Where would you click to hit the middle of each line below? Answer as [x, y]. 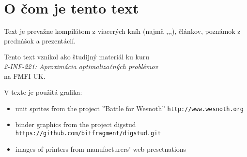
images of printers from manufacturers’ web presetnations [100, 149]
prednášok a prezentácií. [40, 40]
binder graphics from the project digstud [76, 124]
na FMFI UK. [25, 76]
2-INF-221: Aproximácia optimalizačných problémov [81, 66]
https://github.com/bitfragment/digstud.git [88, 133]
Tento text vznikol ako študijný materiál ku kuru [77, 57]
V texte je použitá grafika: [43, 92]
